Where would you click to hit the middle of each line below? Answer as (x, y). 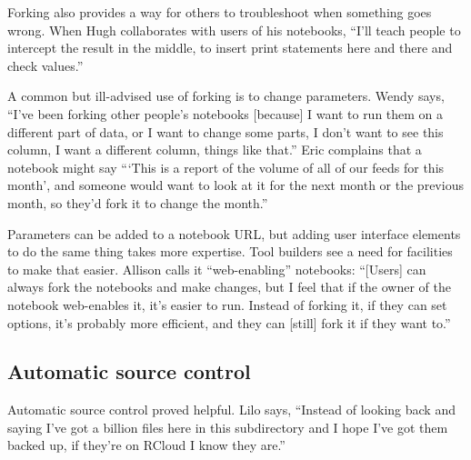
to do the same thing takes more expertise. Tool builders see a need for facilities (230, 251)
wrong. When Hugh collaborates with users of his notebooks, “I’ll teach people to (234, 30)
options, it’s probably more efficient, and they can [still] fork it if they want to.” (229, 322)
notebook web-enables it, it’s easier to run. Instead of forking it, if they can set (227, 304)
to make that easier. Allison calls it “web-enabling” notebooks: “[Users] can (217, 269)
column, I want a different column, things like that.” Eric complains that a (215, 150)
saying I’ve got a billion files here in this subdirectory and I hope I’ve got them (228, 427)
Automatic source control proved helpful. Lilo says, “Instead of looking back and (231, 410)
